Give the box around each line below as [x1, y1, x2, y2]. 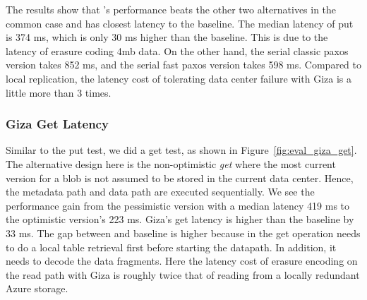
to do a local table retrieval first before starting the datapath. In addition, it [6, 239, 337, 254]
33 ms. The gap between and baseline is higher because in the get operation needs [6, 225, 361, 240]
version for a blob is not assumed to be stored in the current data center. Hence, [6, 170, 354, 185]
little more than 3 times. [6, 85, 112, 100]
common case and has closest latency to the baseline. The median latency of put [6, 16, 354, 30]
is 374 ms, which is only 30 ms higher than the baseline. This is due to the [6, 30, 328, 44]
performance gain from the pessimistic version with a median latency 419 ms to [6, 198, 350, 212]
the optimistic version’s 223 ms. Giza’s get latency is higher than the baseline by [6, 212, 354, 227]
